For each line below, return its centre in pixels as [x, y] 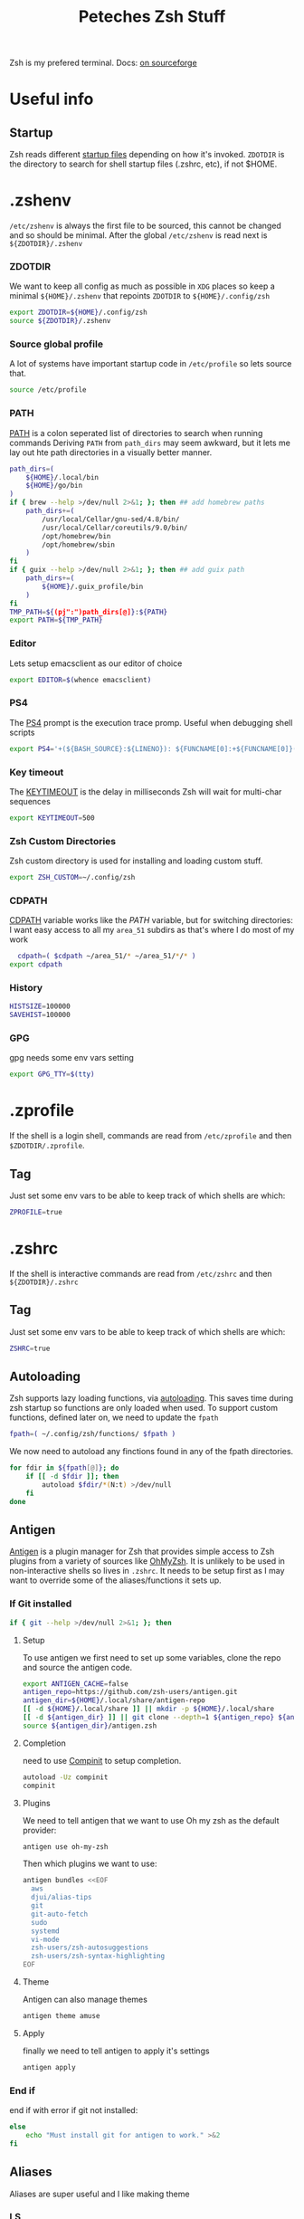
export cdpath [36, 965]
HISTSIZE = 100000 [40, 1006]
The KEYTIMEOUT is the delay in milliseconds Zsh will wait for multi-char [146, 791]
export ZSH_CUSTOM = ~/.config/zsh [72, 878]
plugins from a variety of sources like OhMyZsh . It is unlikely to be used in [147, 1561]
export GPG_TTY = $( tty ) [52, 1074]
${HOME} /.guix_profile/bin [93, 586]
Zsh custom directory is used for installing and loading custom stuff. [136, 861]
